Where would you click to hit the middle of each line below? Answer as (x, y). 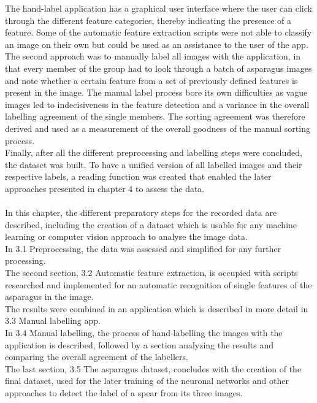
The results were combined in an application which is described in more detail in (157, 308)
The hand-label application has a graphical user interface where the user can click (158, 8)
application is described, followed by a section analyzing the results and (139, 344)
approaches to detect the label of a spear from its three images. (124, 393)
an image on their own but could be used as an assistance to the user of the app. (157, 44)
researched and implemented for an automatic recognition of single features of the (158, 284)
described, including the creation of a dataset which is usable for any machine (151, 224)
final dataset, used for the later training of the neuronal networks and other (147, 381)
